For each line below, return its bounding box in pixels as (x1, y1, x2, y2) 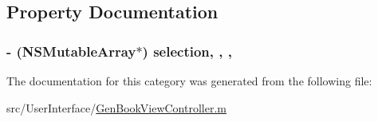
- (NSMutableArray (6, 41, 136, 61)
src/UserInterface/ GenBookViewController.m (6, 99, 226, 116)
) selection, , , (142, 41, 232, 61)
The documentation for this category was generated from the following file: (6, 73, 372, 89)
